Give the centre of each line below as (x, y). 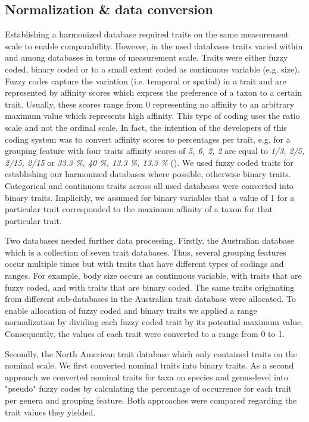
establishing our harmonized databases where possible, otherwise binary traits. (148, 174)
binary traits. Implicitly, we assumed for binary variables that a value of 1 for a (150, 197)
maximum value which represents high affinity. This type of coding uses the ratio (152, 116)
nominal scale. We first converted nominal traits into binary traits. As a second (149, 365)
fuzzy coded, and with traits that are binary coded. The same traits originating (150, 287)
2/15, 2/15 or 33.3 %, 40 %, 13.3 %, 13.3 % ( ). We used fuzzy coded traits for (149, 162)
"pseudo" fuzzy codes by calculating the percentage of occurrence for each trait (148, 388)
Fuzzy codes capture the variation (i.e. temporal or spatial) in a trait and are (146, 81)
